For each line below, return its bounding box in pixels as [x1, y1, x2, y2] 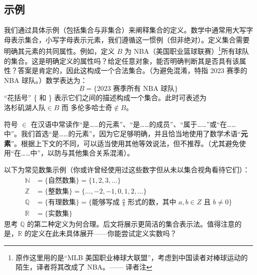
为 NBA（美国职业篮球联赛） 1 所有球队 [124, 44, 249, 56]
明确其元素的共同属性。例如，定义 [4, 46, 115, 56]
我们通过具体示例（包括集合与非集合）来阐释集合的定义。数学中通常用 [4, 25, 232, 35]
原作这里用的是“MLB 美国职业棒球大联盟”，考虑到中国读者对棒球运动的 [15, 252, 248, 262]
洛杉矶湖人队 [4, 105, 45, 112]
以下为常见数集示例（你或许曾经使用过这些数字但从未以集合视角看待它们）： [4, 164, 250, 174]
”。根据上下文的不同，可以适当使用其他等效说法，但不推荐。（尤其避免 [11, 138, 239, 148]
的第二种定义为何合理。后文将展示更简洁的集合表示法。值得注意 [27, 218, 235, 229]
